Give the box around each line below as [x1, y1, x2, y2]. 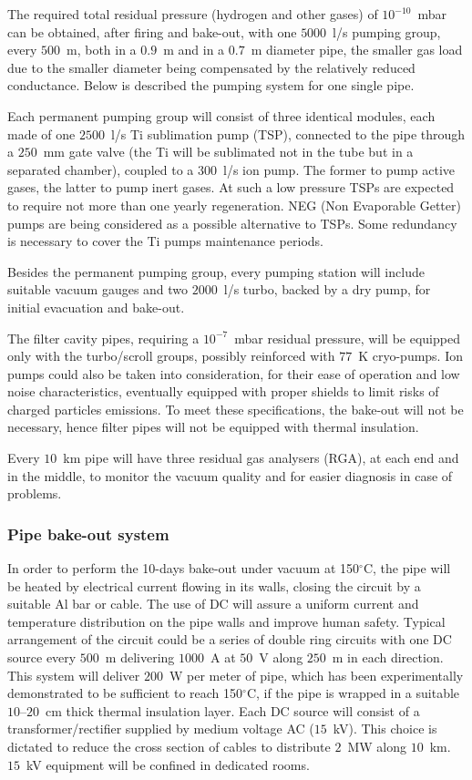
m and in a [163, 40, 225, 59]
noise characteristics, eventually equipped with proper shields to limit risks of [7, 382, 439, 401]
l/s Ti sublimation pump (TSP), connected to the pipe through [110, 124, 466, 143]
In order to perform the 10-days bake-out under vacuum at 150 [7, 559, 360, 578]
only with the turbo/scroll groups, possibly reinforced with [7, 346, 335, 365]
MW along [347, 737, 406, 755]
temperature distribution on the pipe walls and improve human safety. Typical [7, 611, 446, 631]
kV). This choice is [333, 719, 437, 738]
